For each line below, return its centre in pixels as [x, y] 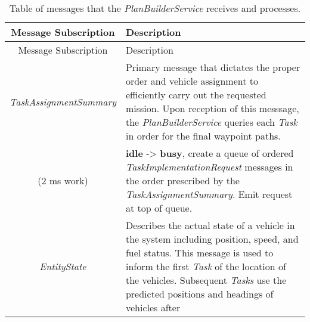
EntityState [63, 266]
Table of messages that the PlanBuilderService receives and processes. [155, 8]
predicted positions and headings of [199, 294]
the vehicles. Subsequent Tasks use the [206, 280]
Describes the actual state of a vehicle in [210, 225]
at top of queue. [159, 208]
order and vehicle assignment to [192, 81]
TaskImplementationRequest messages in [209, 167]
